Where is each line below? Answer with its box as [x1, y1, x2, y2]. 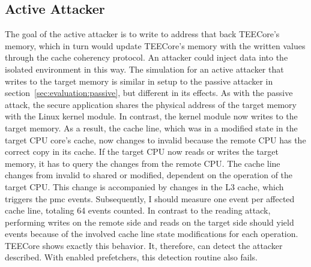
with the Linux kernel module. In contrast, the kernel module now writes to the [5, 110, 298, 122]
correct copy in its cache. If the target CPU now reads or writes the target [5, 145, 279, 158]
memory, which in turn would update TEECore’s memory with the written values [5, 39, 306, 52]
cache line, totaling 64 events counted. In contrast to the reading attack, [5, 204, 271, 217]
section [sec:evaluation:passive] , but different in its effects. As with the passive [5, 86, 293, 99]
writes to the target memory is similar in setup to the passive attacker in [5, 74, 273, 87]
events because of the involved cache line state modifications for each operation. [5, 227, 298, 240]
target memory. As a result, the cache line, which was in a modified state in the [5, 121, 298, 134]
